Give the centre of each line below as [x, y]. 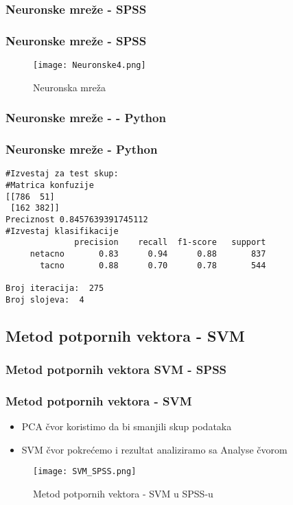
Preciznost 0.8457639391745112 [77, 220]
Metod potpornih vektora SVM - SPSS [116, 369]
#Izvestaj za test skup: [62, 174]
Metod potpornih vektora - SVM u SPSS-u [123, 493]
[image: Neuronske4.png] [90, 66]
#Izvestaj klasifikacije [62, 231]
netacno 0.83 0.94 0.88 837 [148, 254]
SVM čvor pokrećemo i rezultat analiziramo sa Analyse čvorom [154, 449]
